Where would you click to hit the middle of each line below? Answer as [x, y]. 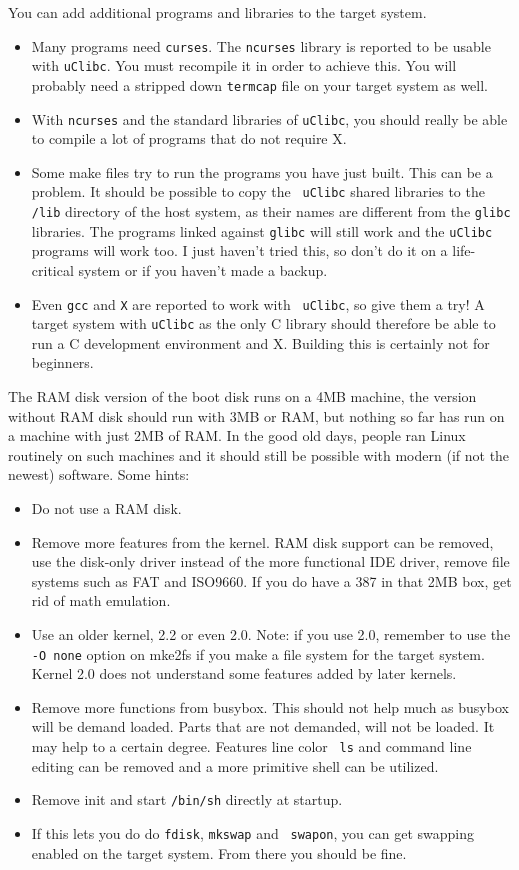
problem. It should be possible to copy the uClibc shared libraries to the [258, 191]
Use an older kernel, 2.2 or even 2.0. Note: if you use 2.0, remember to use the [271, 634]
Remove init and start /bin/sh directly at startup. [187, 799]
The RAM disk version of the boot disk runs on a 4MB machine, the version [242, 396]
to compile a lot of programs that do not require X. [189, 138]
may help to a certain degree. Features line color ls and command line [251, 746]
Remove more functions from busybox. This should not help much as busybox [270, 706]
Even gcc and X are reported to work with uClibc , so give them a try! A [258, 303]
